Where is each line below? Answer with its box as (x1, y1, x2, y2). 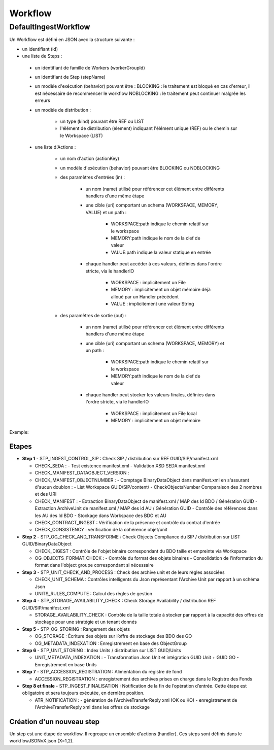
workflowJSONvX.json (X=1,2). (9, 738, 74, 744)
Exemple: (9, 429, 29, 435)
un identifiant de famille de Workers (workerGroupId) (35, 64, 146, 71)
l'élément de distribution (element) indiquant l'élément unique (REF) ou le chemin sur (60, 125, 237, 131)
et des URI (35, 491, 57, 497)
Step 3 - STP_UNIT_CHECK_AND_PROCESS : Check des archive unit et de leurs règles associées (22, 569, 225, 575)
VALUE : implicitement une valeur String (111, 301, 194, 307)
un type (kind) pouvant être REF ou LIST (60, 118, 144, 124)
